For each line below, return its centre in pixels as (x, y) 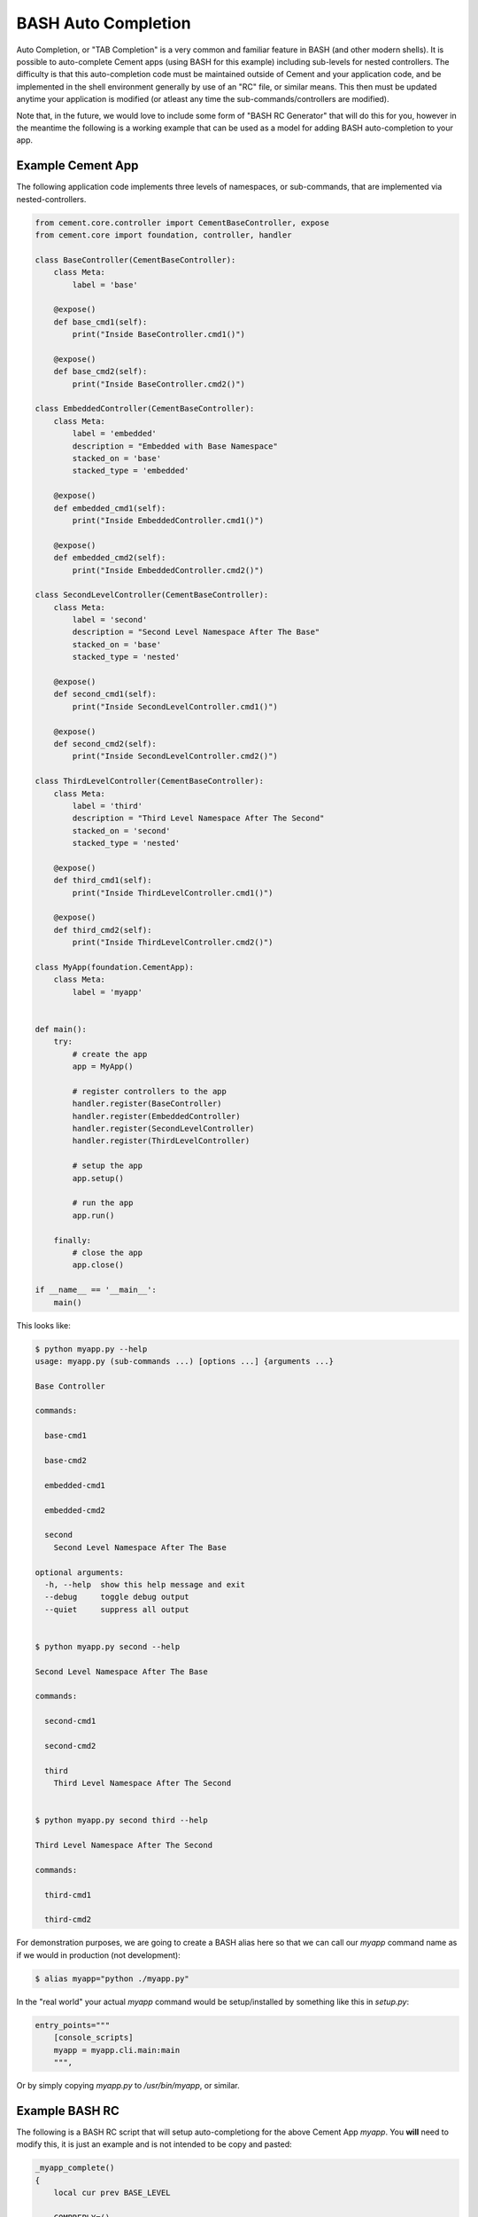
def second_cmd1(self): (105, 694)
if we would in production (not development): (98, 1955)
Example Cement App (77, 165)
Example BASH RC (68, 2111)
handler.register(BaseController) (147, 1104)
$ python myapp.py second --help (108, 1646)
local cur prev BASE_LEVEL (112, 2193)
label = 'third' (108, 806)
